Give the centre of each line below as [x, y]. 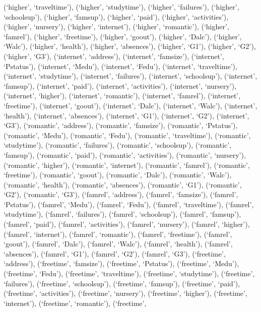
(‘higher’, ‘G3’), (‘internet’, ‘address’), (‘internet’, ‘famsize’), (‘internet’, [114, 56]
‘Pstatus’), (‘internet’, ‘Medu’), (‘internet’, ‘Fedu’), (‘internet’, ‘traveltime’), [120, 66]
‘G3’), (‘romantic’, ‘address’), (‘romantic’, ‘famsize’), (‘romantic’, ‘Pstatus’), [121, 125]
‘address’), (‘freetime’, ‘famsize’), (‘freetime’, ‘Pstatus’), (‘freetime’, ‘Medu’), [121, 263]
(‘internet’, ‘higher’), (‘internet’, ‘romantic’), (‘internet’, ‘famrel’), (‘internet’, [122, 96]
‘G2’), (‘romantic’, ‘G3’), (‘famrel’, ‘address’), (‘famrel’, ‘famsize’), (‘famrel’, [121, 194]
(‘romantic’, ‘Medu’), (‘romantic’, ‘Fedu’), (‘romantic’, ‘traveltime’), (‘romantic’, [127, 135]
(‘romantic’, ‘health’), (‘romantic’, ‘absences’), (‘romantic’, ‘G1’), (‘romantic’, [123, 184]
